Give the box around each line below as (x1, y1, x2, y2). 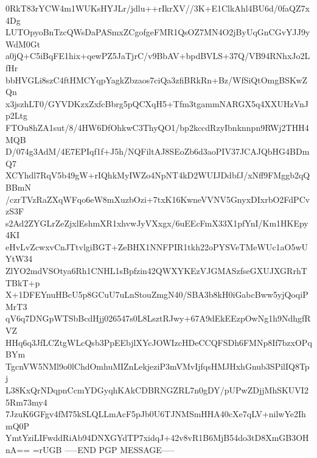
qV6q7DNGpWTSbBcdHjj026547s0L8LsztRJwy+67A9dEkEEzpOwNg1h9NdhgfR (5, 312, 311, 325)
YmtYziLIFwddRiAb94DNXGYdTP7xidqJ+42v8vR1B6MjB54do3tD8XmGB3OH (5, 431, 309, 444)
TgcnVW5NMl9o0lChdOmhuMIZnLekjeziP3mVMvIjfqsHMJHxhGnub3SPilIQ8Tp (5, 359, 310, 372)
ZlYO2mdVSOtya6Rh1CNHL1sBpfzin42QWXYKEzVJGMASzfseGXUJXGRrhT (5, 264, 307, 277)
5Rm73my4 (5, 395, 47, 408)
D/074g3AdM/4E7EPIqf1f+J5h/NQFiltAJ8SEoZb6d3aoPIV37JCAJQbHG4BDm (5, 145, 310, 158)
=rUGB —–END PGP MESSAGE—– (32, 443, 175, 456)
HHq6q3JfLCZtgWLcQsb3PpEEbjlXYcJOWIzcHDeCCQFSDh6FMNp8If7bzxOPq (5, 336, 312, 348)
